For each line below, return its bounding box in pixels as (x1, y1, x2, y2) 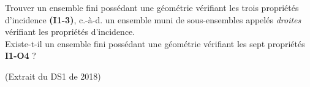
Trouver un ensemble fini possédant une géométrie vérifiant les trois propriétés (5, 1, 299, 13)
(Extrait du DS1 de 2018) (5, 69, 101, 82)
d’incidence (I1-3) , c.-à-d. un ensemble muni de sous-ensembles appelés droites (5, 13, 301, 26)
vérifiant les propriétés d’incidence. (5, 25, 135, 38)
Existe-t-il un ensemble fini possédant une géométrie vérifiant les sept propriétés (5, 37, 305, 50)
